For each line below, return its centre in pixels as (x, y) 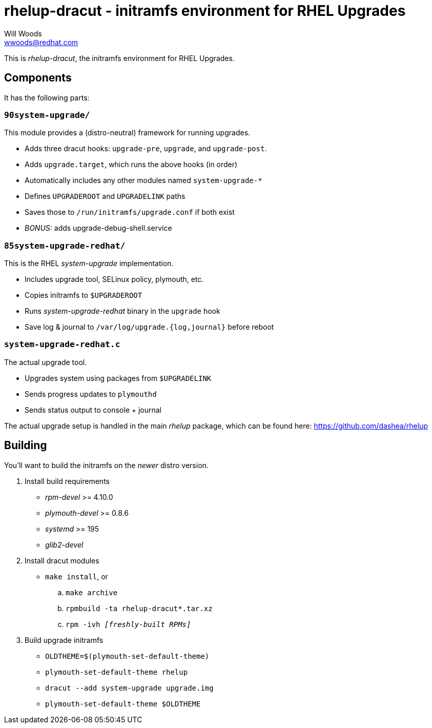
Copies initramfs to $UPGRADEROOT (84, 295)
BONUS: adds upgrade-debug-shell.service (98, 228)
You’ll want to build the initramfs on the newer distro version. (106, 465)
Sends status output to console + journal (93, 410)
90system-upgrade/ (47, 115)
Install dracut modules (62, 560)
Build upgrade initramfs (64, 640)
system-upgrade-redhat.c (62, 345)
